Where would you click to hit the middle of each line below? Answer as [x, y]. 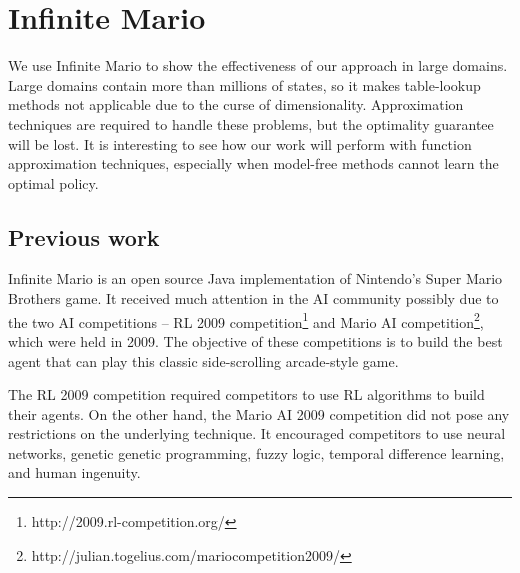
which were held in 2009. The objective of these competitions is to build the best [255, 340]
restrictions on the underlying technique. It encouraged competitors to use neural [257, 433]
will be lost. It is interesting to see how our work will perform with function [240, 143]
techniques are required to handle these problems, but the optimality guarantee [251, 123]
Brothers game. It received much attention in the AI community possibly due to [253, 298]
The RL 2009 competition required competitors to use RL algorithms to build [246, 394]
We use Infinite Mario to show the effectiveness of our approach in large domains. [258, 65]
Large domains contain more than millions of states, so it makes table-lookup [244, 84]
